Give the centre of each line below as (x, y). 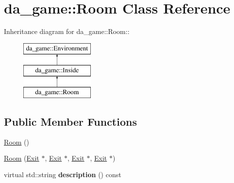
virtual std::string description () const (63, 175)
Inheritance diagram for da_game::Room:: (67, 31)
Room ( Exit (22, 158)
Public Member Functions (70, 122)
